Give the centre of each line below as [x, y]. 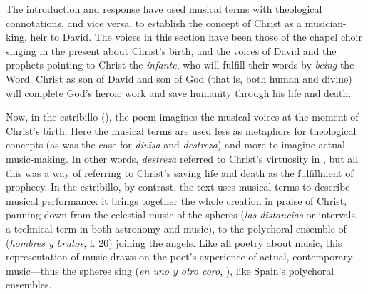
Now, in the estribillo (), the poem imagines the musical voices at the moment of [182, 117]
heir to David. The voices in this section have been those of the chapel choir [196, 37]
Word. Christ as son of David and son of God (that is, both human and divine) [179, 78]
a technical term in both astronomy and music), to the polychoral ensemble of [176, 228]
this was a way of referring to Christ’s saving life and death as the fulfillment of [180, 172]
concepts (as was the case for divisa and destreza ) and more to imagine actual [175, 145]
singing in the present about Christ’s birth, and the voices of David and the [171, 50]
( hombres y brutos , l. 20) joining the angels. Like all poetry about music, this [174, 242]
